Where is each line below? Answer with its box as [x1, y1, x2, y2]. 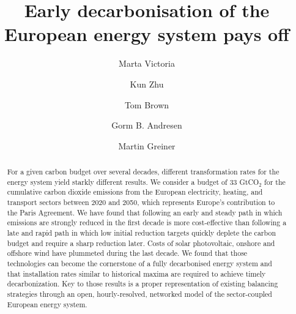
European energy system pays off [4, 21, 289, 47]
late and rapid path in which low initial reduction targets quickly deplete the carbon [7, 228, 276, 238]
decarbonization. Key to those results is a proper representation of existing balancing [7, 278, 278, 289]
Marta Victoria [119, 57, 175, 70]
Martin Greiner [118, 139, 176, 152]
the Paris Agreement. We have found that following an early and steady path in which [7, 207, 283, 217]
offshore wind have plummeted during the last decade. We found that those [7, 248, 248, 258]
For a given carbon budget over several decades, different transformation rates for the [7, 166, 279, 177]
